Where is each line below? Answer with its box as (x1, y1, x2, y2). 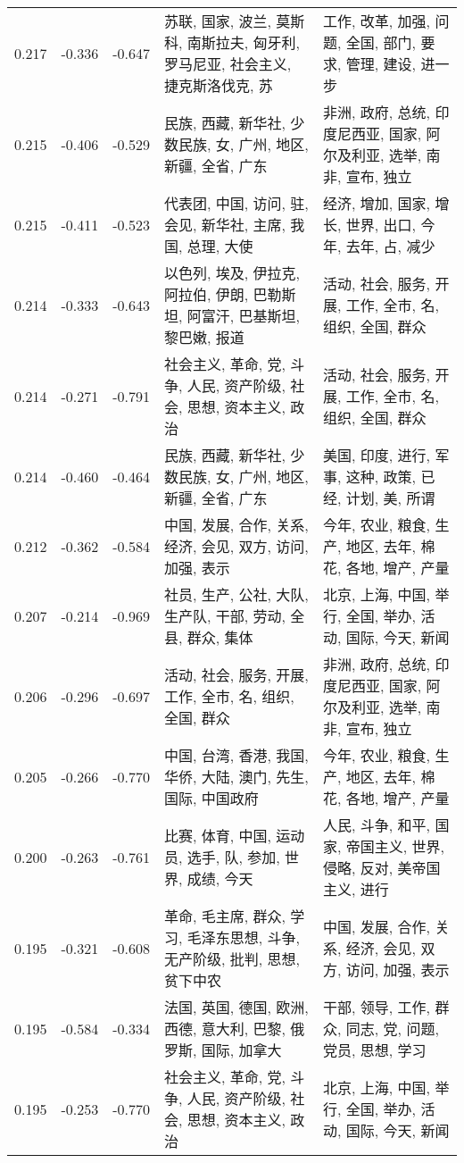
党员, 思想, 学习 (323, 1040, 427, 1060)
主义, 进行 (323, 879, 389, 899)
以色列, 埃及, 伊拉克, (164, 263, 301, 283)
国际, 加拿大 (201, 1040, 282, 1060)
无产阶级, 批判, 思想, (164, 949, 301, 969)
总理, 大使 (186, 236, 253, 256)
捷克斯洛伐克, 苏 (164, 75, 273, 96)
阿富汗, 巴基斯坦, (186, 305, 301, 326)
